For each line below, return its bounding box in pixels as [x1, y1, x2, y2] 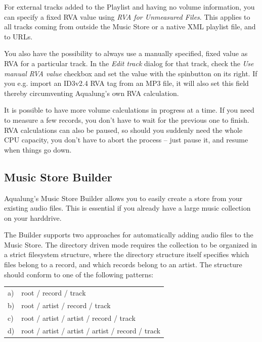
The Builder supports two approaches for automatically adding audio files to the [4, 229, 253, 240]
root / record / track [21, 287, 86, 298]
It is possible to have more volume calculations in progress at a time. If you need [4, 105, 254, 115]
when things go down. [4, 144, 72, 155]
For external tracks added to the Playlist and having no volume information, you [4, 2, 255, 12]
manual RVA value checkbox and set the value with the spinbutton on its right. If [4, 68, 257, 78]
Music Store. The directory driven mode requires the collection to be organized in [4, 239, 257, 250]
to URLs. [4, 31, 33, 41]
